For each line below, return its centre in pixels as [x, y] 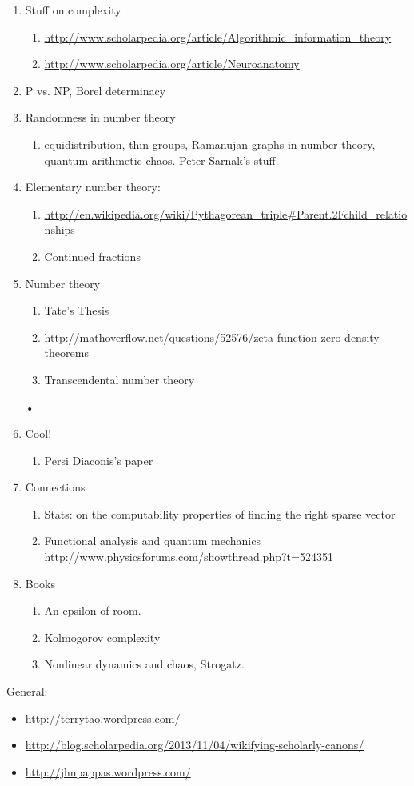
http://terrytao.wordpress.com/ [103, 718]
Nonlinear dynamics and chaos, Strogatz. [144, 664]
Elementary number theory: [93, 187]
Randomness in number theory [100, 117]
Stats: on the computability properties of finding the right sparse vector [220, 513]
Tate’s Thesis [77, 310]
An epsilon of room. [93, 610]
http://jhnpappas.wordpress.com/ [108, 771]
